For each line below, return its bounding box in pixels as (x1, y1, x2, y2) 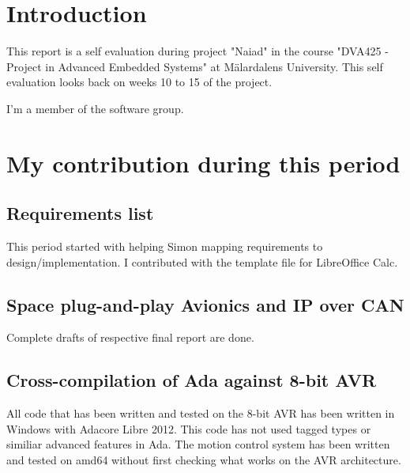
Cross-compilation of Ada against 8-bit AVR (6, 368, 377, 392)
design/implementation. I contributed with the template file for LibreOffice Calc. (6, 253, 398, 270)
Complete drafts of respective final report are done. (6, 329, 254, 346)
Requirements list (6, 201, 154, 225)
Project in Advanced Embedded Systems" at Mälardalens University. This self (6, 58, 383, 74)
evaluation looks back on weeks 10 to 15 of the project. (6, 74, 273, 90)
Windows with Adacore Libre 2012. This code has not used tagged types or (6, 420, 371, 437)
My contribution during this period (6, 146, 401, 179)
